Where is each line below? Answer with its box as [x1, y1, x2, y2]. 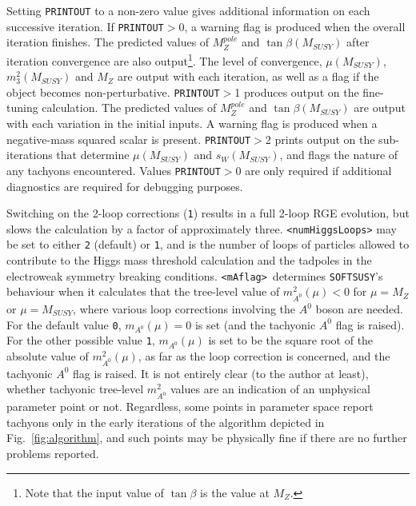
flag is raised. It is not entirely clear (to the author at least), [73, 365, 369, 381]
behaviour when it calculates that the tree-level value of [6, 283, 280, 300]
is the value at [200, 484, 270, 500]
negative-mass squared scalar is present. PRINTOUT [6, 130, 251, 147]
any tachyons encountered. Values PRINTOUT [6, 161, 221, 178]
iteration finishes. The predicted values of [6, 34, 210, 50]
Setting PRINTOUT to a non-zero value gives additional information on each [6, 2, 370, 18]
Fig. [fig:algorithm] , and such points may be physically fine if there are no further [6, 429, 407, 446]
